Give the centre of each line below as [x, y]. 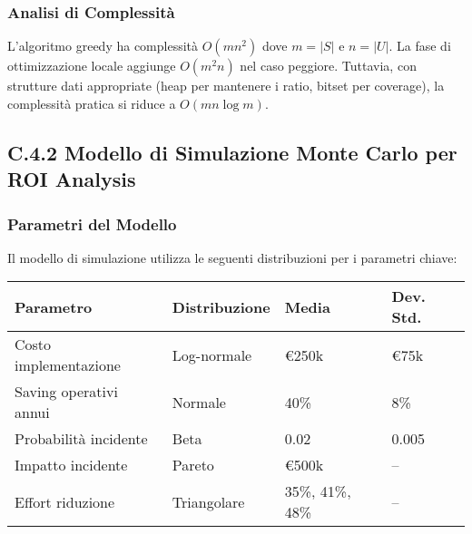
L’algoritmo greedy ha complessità [103, 46]
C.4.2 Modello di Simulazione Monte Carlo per [232, 152]
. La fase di [420, 46]
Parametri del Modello [92, 223]
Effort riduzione [65, 501]
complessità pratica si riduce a [92, 103]
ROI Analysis [72, 179]
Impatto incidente [71, 465]
